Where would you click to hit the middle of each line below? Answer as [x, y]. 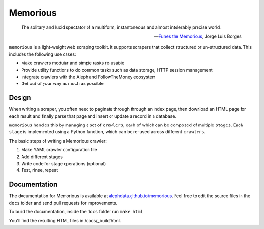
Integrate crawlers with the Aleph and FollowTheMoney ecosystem [88, 77]
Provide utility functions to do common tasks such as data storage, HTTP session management [117, 70]
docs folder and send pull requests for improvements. [63, 203]
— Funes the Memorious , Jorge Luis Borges [198, 36]
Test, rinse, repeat [40, 170]
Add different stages [42, 157]
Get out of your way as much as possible [62, 83]
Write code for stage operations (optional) [64, 163]
